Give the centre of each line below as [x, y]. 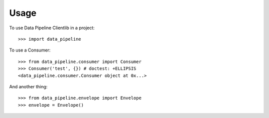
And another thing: [28, 86]
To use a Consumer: [30, 50]
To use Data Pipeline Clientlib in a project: [52, 28]
